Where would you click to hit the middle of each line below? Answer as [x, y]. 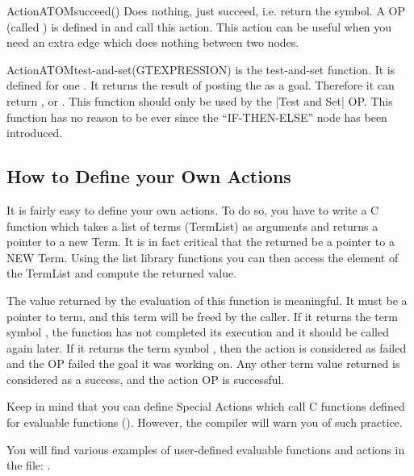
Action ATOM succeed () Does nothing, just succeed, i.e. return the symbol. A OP [206, 10]
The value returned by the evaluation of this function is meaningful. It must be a [207, 300]
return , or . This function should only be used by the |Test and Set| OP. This [200, 100]
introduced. [35, 133]
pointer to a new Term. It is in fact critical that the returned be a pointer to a [201, 242]
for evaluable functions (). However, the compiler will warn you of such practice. [205, 422]
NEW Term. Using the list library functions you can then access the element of [203, 257]
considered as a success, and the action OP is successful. [146, 379]
